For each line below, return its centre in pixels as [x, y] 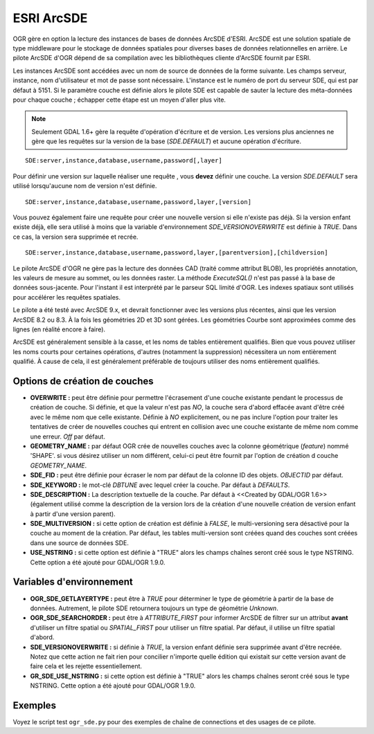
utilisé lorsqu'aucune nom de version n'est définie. [85, 186]
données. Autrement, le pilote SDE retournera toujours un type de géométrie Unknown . [154, 608]
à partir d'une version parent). [73, 514]
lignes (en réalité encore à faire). [59, 329]
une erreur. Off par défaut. [68, 437]
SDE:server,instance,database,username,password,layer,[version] [139, 202]
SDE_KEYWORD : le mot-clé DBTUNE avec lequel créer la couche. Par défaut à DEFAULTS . [160, 485]
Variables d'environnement [73, 582]
